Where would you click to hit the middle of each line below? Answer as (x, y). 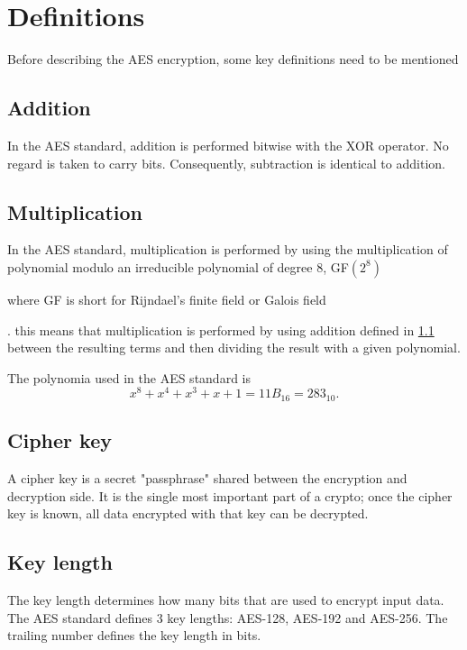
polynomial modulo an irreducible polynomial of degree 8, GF (178, 266)
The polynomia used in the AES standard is (129, 377)
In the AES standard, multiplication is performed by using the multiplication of (228, 249)
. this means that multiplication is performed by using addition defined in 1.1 (221, 330)
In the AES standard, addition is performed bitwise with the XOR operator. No (228, 145)
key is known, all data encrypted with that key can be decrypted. (188, 513)
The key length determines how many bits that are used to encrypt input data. (226, 600)
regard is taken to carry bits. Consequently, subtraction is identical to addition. (226, 163)
